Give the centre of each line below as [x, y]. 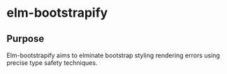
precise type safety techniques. [52, 63]
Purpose [25, 39]
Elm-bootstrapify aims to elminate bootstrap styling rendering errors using [113, 55]
